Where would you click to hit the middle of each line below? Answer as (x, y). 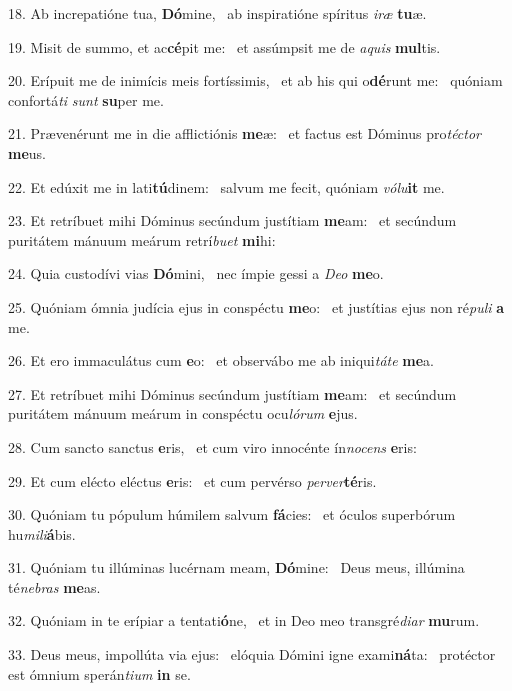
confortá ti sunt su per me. (86, 99)
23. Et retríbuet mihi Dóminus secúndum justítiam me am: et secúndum (232, 220)
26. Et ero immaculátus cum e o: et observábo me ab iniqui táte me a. (221, 360)
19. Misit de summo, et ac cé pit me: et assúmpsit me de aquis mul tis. (224, 46)
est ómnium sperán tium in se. (99, 673)
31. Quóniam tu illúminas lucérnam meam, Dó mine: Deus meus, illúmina (236, 567)
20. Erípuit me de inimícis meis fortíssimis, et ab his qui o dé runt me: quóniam (255, 80)
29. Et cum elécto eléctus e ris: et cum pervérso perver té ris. (192, 480)
